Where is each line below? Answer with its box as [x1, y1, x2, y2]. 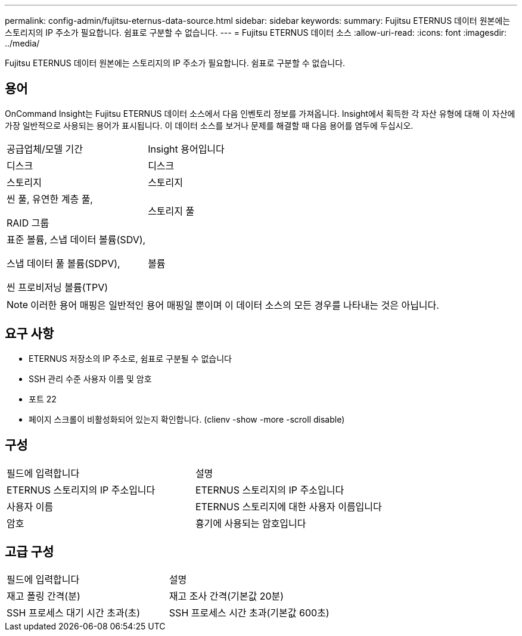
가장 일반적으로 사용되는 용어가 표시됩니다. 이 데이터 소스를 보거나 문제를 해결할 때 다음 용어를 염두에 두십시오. [5, 120, 414, 131]
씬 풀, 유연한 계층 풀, [7, 193, 93, 205]
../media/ [5, 38, 40, 48]
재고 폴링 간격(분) [7, 590, 80, 603]
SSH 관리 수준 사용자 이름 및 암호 [29, 373, 152, 384]
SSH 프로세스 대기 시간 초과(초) [7, 607, 141, 619]
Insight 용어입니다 [148, 142, 225, 155]
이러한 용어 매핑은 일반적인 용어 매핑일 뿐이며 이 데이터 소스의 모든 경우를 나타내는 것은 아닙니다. [30, 299, 439, 311]
